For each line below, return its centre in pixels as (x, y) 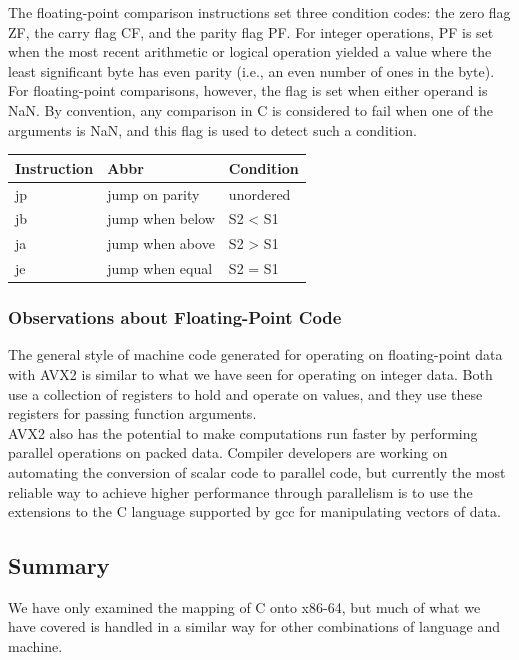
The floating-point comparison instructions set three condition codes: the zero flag (259, 12)
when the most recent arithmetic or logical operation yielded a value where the (250, 51)
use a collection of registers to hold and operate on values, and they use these (245, 393)
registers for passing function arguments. (132, 413)
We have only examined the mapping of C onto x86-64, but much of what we (244, 606)
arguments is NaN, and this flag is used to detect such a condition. (212, 129)
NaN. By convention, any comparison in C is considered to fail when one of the (251, 109)
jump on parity (153, 193)
